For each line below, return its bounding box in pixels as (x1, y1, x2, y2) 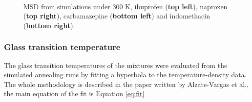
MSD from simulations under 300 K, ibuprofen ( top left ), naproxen (23, 1, 228, 11)
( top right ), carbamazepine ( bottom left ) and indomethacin (23, 11, 210, 21)
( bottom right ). (23, 20, 75, 30)
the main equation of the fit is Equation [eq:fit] (4, 88, 145, 99)
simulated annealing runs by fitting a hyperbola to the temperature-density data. (4, 69, 247, 80)
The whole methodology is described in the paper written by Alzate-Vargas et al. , (4, 79, 249, 89)
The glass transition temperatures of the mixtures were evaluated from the (4, 60, 228, 70)
